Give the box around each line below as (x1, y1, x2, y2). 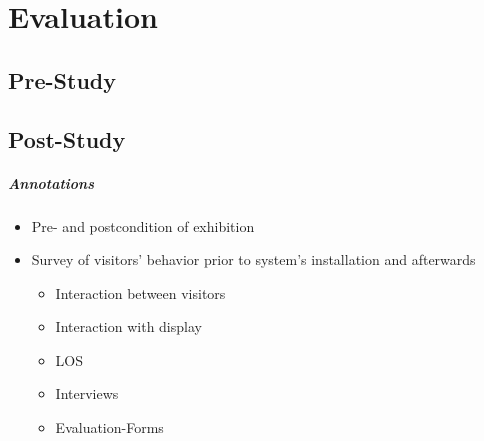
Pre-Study (8, 64, 116, 95)
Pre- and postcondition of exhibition (31, 215, 255, 236)
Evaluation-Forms (55, 417, 164, 438)
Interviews (55, 383, 119, 404)
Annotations (8, 172, 95, 193)
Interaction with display (55, 316, 202, 337)
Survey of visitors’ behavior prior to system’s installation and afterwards (31, 249, 476, 270)
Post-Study (8, 123, 126, 154)
